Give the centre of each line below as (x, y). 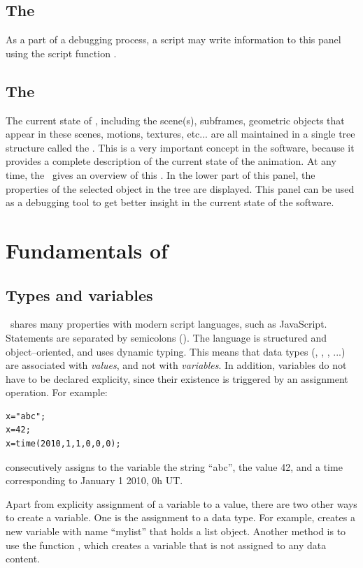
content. (23, 559)
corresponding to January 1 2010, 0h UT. (94, 480)
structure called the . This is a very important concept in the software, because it (180, 147)
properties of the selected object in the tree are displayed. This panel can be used (180, 188)
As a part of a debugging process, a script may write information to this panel (173, 39)
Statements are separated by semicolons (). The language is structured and (166, 337)
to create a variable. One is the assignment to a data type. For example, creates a (180, 517)
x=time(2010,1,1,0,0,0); (63, 444)
